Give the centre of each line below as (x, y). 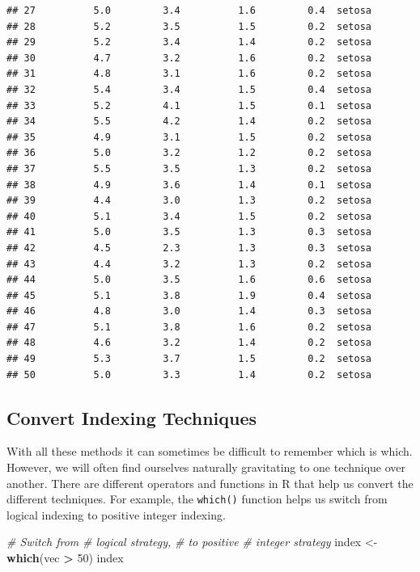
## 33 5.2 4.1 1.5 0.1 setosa (189, 105)
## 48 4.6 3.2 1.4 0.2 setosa (189, 343)
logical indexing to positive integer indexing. (116, 514)
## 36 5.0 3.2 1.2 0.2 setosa (189, 153)
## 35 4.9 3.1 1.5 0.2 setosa (189, 137)
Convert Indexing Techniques (132, 417)
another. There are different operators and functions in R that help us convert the (210, 483)
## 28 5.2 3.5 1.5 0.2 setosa (189, 26)
